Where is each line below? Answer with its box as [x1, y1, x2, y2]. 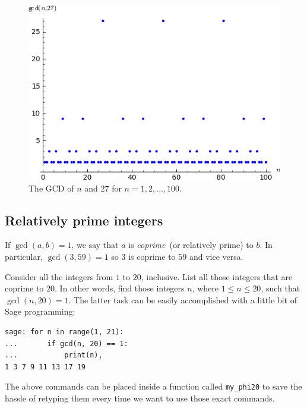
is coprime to [128, 250, 176, 263]
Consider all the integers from [5, 270, 113, 283]
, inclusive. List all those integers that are [141, 270, 293, 283]
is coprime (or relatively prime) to [128, 238, 254, 251]
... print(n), [5, 351, 103, 360]
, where [192, 282, 219, 294]
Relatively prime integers [5, 211, 163, 229]
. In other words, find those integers [55, 282, 185, 294]
